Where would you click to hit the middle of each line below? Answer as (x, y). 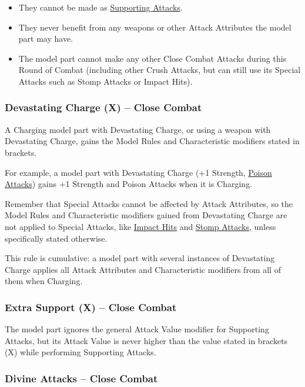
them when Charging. (44, 281)
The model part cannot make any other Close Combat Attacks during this (152, 58)
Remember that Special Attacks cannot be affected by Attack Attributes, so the (149, 203)
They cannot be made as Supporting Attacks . (100, 7)
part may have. (46, 39)
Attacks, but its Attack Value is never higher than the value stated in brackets (146, 340)
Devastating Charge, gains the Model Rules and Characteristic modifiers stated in (152, 141)
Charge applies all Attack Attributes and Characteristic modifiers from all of (143, 269)
